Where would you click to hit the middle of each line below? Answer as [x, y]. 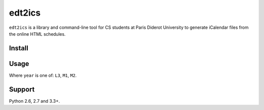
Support [22, 89]
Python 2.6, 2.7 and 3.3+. [34, 101]
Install [19, 48]
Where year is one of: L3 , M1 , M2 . [43, 75]
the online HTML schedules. [37, 34]
